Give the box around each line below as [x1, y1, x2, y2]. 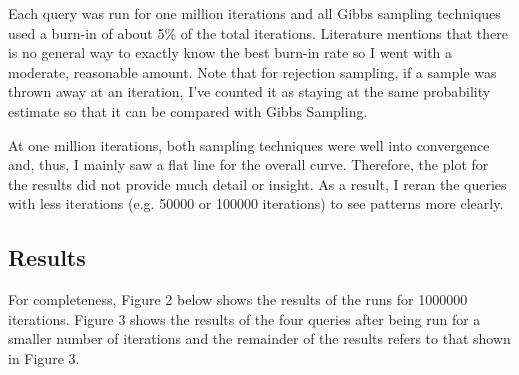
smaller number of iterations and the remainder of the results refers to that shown [8, 328, 511, 349]
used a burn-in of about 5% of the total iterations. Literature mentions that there [8, 22, 508, 43]
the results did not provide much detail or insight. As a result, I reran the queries [8, 173, 507, 194]
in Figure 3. [8, 347, 80, 368]
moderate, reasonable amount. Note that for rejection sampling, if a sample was [8, 61, 497, 82]
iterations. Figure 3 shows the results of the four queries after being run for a [8, 308, 481, 329]
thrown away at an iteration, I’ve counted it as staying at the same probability [8, 81, 491, 102]
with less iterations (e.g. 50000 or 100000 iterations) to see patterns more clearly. [8, 193, 504, 214]
